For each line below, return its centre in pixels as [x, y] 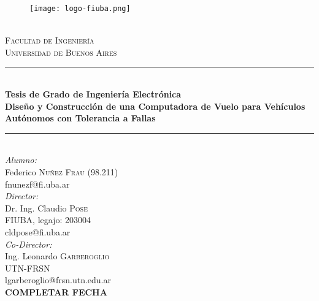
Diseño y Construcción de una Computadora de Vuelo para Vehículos [155, 106]
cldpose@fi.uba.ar [38, 231]
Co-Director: [29, 244]
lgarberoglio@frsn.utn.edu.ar [58, 280]
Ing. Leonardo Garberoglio [57, 256]
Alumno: [21, 160]
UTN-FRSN [28, 268]
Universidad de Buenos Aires [61, 52]
